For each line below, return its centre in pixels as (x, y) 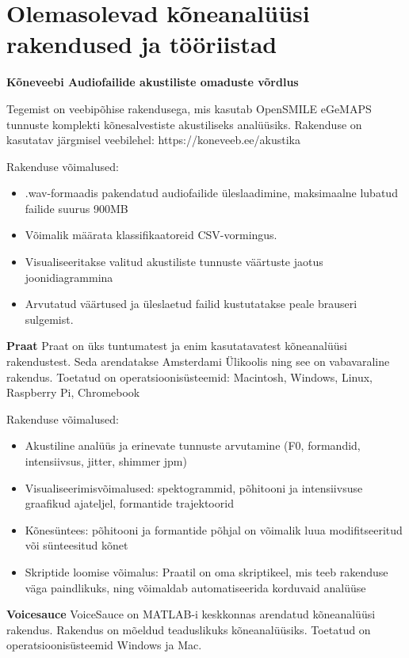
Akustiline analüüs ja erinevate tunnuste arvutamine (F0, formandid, (193, 445)
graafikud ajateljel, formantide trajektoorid (129, 503)
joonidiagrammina (69, 277)
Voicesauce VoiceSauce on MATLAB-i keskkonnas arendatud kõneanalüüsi (191, 614)
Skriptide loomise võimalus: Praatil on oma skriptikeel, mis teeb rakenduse (206, 571)
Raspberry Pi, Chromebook (73, 392)
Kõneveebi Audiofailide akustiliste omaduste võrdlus (153, 82)
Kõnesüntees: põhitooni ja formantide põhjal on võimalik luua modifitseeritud (214, 529)
